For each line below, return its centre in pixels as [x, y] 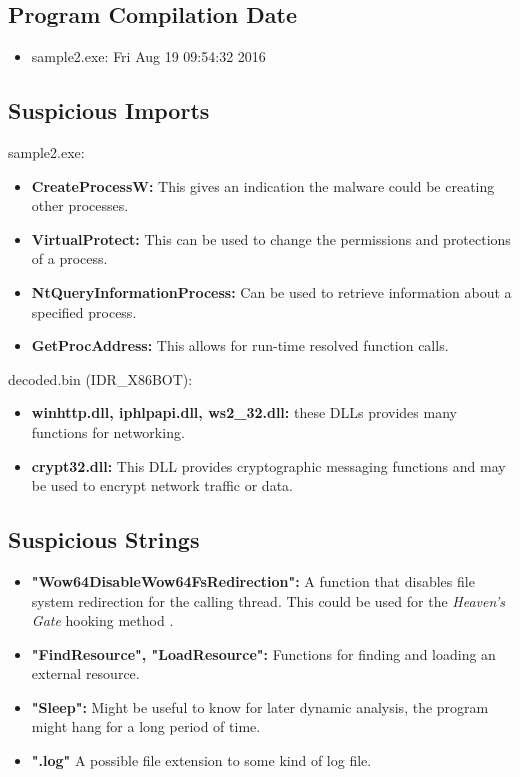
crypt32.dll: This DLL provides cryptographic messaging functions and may [268, 465]
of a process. [69, 258]
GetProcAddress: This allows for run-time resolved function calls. [240, 345]
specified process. [84, 311]
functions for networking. [108, 431]
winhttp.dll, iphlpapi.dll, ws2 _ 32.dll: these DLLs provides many [244, 412]
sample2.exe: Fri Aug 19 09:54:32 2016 [148, 56]
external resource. [85, 673]
